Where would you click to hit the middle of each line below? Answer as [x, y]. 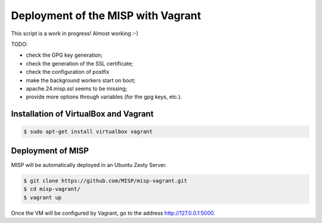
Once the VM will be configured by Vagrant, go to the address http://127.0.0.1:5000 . [113, 213]
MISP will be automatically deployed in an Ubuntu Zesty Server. [89, 165]
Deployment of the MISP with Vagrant [106, 16]
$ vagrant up [43, 197]
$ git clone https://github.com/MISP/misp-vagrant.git [105, 181]
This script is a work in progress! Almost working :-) [75, 33]
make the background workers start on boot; [81, 80]
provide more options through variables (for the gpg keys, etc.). [104, 97]
